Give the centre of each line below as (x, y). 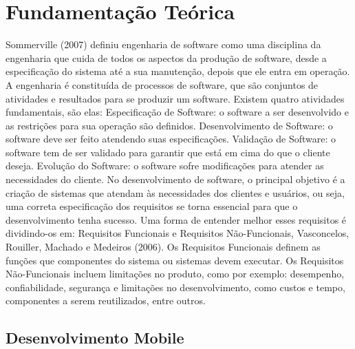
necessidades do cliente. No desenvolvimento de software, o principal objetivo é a (175, 179)
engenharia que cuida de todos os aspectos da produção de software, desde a (166, 57)
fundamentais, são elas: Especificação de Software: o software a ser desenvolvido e (177, 112)
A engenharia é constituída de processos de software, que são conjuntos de (162, 84)
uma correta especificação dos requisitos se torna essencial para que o (152, 206)
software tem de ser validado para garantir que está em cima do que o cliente (168, 152)
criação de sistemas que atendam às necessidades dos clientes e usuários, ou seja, (175, 192)
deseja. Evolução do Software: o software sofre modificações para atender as (165, 166)
